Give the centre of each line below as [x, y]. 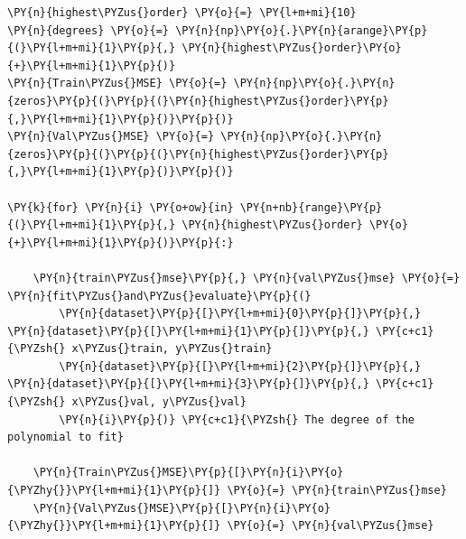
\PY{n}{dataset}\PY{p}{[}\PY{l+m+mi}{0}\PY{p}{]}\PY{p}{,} [240, 314]
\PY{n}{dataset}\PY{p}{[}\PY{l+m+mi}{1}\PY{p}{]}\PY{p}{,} [188, 331]
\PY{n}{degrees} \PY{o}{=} [88, 30]
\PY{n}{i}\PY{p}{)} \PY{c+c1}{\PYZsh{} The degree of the [237, 419]
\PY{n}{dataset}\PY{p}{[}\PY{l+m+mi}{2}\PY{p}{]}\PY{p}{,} [240, 366]
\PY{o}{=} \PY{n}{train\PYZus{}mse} [337, 491]
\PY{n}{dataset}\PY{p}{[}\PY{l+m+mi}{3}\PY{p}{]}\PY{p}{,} [188, 384]
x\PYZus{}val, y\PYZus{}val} [159, 402]
